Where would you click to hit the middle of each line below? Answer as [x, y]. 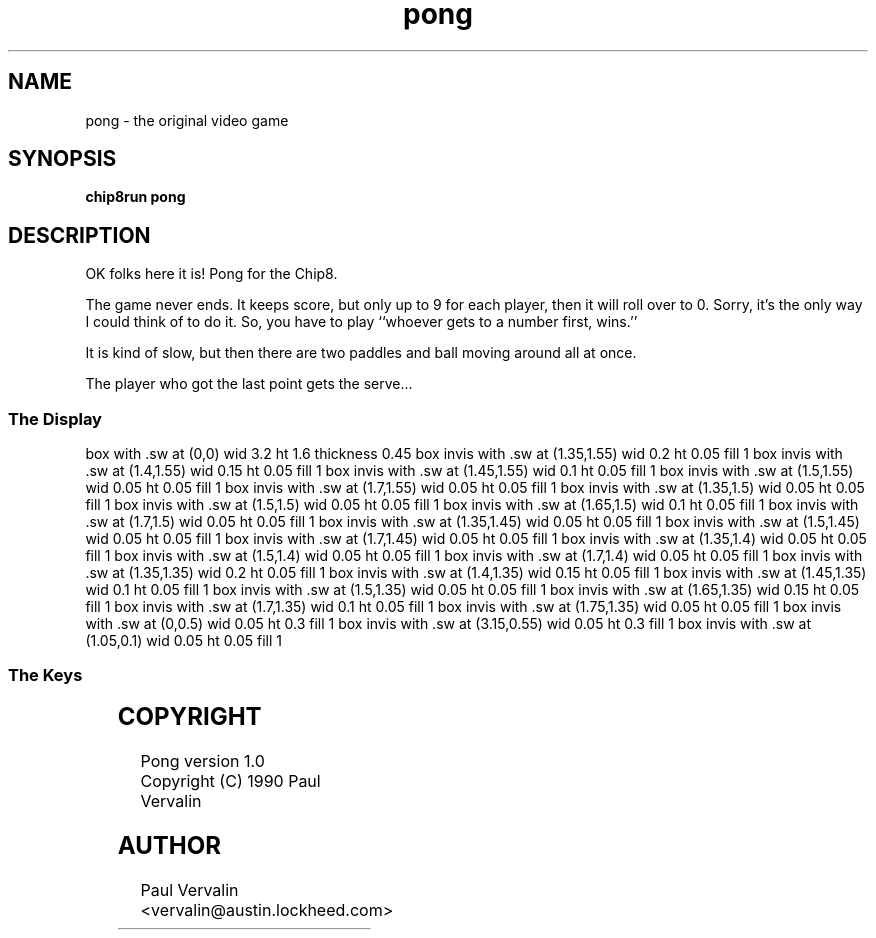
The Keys [45, 675]
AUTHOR [169, 845]
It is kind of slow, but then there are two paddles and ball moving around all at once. [361, 353]
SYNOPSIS [62, 159]
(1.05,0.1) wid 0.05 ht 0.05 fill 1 [183, 641]
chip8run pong [135, 197]
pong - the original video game [187, 120]
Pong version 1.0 [202, 760]
